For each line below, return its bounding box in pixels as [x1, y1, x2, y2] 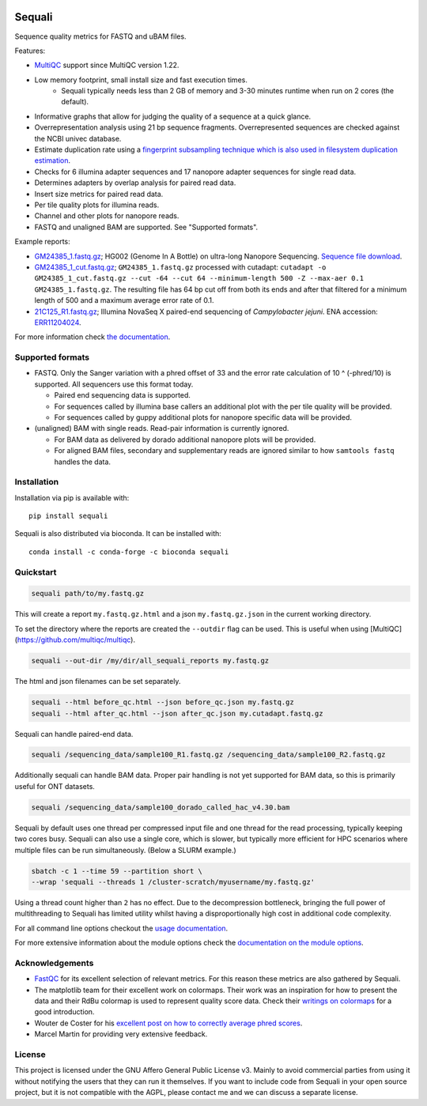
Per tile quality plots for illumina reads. [34, 200, 160, 209]
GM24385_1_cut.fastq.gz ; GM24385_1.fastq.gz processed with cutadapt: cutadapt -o [34, 262, 327, 272]
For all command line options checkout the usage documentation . [14, 923, 229, 933]
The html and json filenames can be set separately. [14, 677, 181, 686]
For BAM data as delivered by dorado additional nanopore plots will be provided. [54, 435, 316, 444]
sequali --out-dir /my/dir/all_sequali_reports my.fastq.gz [31, 656, 270, 666]
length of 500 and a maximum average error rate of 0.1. [34, 296, 214, 305]
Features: [14, 46, 46, 55]
